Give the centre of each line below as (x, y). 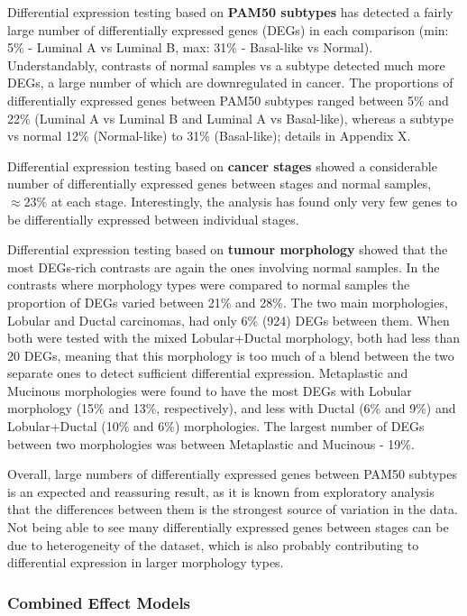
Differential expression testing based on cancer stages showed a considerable (222, 165)
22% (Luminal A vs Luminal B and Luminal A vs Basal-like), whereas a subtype (230, 118)
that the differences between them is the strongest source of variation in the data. (233, 509)
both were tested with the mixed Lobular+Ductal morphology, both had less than (234, 338)
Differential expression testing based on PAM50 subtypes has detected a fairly (230, 12)
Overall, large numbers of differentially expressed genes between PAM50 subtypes (232, 474)
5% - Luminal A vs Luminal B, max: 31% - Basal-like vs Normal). (190, 47)
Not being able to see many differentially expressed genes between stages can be (228, 527)
